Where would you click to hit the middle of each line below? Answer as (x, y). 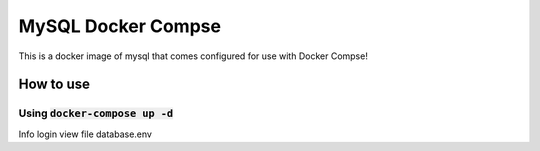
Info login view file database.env (85, 134)
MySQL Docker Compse (120, 26)
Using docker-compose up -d (96, 113)
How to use (54, 84)
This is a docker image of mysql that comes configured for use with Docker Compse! (193, 56)
